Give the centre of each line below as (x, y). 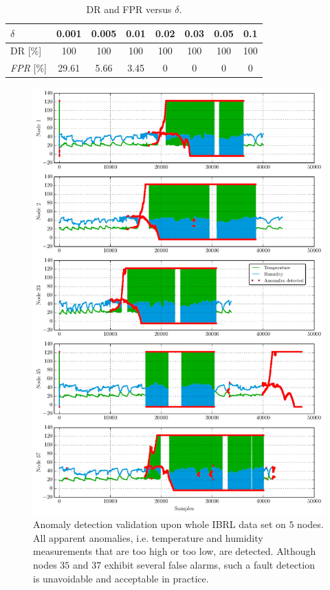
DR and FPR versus (129, 9)
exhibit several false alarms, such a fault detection (209, 565)
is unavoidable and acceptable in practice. (121, 578)
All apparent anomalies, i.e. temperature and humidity (148, 537)
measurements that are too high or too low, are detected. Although (175, 551)
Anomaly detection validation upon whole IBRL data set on (159, 524)
